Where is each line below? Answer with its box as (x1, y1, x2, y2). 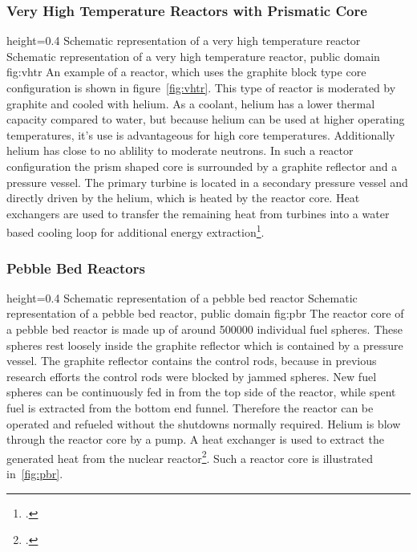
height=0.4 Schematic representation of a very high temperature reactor (6, 32, 361, 49)
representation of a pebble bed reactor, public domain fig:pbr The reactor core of (6, 305, 404, 322)
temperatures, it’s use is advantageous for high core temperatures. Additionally (6, 126, 395, 143)
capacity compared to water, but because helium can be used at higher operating (6, 111, 405, 128)
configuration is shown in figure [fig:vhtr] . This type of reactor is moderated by (6, 79, 396, 95)
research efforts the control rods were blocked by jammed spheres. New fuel (6, 367, 377, 384)
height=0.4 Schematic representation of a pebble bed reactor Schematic (6, 289, 358, 306)
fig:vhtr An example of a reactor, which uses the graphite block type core (6, 63, 366, 80)
